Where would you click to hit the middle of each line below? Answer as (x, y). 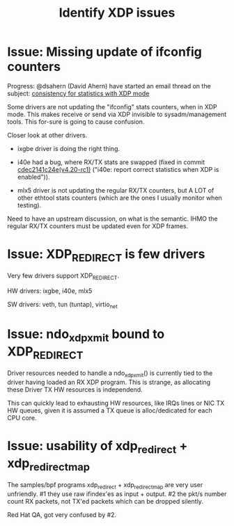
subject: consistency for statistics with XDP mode (78, 93)
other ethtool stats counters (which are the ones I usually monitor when (120, 198)
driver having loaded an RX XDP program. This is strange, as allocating (109, 382)
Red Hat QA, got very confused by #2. (62, 515)
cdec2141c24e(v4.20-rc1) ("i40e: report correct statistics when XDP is (118, 169)
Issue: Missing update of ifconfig (104, 52)
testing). (29, 205)
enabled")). (33, 177)
